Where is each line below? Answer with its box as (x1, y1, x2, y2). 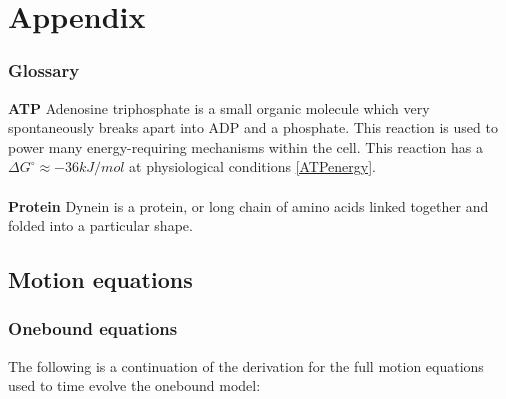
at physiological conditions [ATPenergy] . (129, 156, 377, 177)
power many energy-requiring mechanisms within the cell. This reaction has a (8, 136, 483, 157)
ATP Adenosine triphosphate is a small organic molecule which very (8, 97, 430, 118)
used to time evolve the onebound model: (8, 375, 261, 396)
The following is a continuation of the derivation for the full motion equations (8, 355, 484, 376)
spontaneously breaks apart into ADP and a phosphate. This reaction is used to (8, 117, 498, 138)
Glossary (8, 58, 80, 83)
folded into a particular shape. (8, 215, 193, 236)
